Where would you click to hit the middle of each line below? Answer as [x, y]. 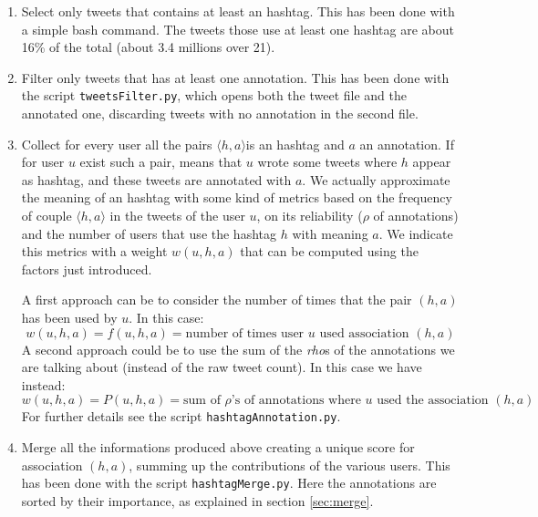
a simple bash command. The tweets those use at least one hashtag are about [238, 29]
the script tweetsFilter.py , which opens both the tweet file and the [214, 95]
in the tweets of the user [177, 215]
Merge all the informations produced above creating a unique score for [218, 447]
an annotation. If [407, 144]
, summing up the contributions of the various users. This [290, 465]
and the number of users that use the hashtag [149, 233]
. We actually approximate [376, 179]
